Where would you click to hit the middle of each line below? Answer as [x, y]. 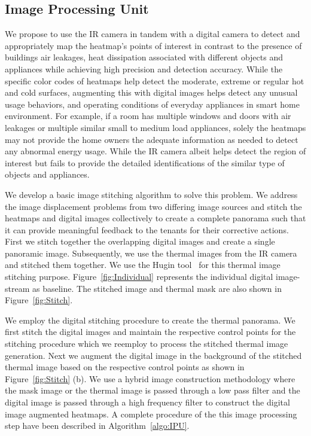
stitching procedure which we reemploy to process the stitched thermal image [147, 344]
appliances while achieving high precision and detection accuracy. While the [144, 68]
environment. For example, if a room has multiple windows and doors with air [148, 116]
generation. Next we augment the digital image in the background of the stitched [153, 355]
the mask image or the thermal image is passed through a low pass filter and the [153, 390]
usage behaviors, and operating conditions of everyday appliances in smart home [152, 104]
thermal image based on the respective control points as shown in [125, 367]
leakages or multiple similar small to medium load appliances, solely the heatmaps [155, 127]
